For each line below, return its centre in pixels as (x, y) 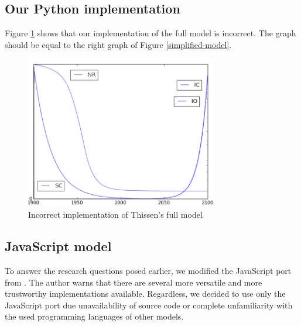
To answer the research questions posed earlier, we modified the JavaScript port (148, 271)
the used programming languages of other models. (94, 316)
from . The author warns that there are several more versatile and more (134, 282)
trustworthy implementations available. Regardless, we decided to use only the (145, 294)
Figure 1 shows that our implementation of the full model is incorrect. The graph (150, 33)
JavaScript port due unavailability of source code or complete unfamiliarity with (149, 305)
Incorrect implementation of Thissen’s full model (115, 215)
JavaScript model (58, 246)
